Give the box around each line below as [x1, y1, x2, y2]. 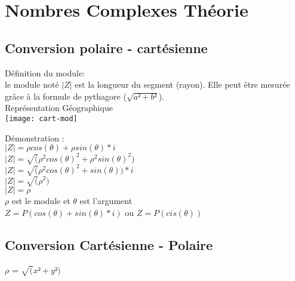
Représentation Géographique [5, 101, 113, 114]
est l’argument [79, 194, 133, 207]
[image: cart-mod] [5, 114, 78, 123]
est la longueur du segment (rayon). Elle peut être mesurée [75, 78, 290, 91]
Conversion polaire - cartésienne [5, 38, 208, 57]
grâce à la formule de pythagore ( [5, 89, 127, 102]
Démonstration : [5, 131, 64, 144]
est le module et [11, 194, 70, 207]
